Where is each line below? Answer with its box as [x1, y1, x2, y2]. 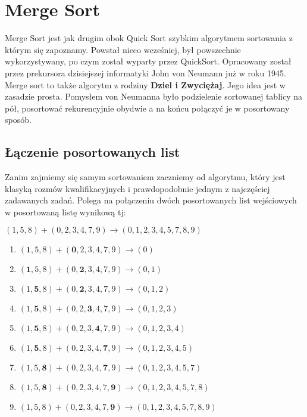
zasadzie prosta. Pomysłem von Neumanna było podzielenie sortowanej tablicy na [5, 90, 302, 103]
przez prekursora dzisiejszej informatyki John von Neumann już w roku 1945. [5, 66, 286, 79]
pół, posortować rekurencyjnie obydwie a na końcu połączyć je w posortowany [5, 101, 290, 114]
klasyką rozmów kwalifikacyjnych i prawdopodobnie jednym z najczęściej [5, 182, 270, 194]
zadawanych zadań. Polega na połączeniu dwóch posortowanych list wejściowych [5, 194, 297, 206]
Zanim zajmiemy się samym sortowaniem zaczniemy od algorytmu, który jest [5, 171, 286, 183]
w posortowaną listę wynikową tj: [5, 205, 126, 218]
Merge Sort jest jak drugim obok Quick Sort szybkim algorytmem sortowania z [5, 32, 293, 44]
